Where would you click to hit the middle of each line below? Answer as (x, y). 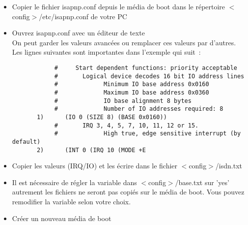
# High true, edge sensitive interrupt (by (148, 134)
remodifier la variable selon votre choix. (71, 201)
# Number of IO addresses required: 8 (139, 109)
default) (26, 142)
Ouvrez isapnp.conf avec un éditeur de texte (78, 33)
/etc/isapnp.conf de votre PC (83, 16)
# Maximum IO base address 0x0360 (132, 92)
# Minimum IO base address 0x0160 (132, 84)
